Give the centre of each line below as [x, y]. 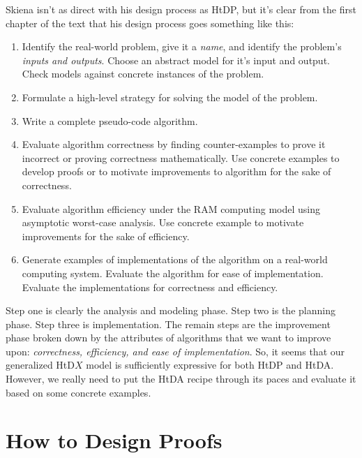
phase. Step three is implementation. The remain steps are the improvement [168, 324]
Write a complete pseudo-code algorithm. [110, 120]
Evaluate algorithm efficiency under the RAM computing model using [171, 208]
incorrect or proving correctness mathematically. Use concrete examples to [181, 157]
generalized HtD [40, 365]
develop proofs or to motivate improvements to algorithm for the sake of [176, 171]
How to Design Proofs [114, 440]
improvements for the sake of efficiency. [106, 236]
